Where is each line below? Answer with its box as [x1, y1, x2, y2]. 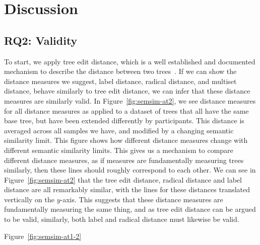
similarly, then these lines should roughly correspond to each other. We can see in [4, 165, 256, 175]
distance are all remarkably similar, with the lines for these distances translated [4, 184, 250, 195]
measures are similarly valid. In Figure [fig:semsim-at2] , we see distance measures [4, 95, 256, 106]
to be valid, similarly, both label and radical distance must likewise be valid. [4, 214, 239, 224]
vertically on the [4, 194, 54, 204]
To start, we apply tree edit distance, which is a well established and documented [4, 56, 255, 66]
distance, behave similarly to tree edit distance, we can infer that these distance [4, 86, 250, 96]
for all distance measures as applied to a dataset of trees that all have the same [4, 105, 249, 116]
